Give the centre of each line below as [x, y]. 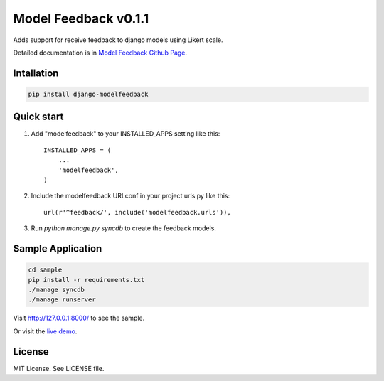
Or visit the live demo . [45, 331]
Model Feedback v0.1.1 [81, 18]
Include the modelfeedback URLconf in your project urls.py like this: [130, 196]
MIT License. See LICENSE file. [59, 368]
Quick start [38, 117]
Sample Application [58, 248]
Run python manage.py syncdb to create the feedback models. [124, 228]
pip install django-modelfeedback [88, 94]
